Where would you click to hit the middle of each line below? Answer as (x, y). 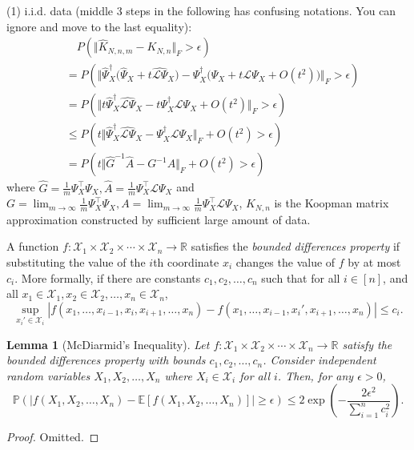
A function (33, 246)
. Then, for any (316, 375)
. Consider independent (320, 360)
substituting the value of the (76, 262)
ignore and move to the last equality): (99, 26)
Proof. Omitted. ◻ (53, 437)
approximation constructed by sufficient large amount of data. (159, 219)
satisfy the (367, 344)
